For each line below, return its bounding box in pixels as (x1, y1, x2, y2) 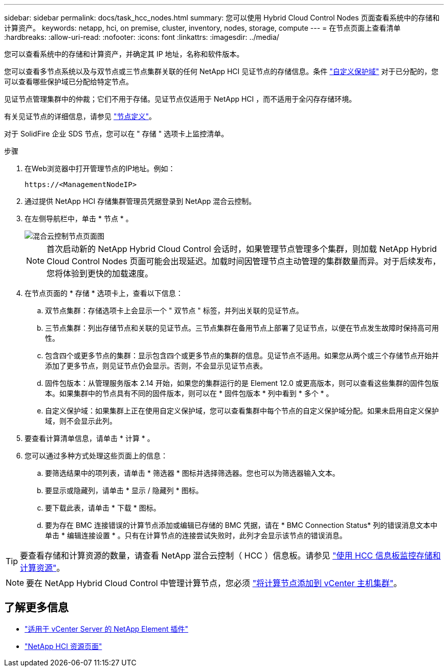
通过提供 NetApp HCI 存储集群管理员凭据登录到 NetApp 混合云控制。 (25, 197, 256, 205)
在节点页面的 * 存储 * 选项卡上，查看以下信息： (25, 289, 183, 297)
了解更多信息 (4, 601, 69, 614)
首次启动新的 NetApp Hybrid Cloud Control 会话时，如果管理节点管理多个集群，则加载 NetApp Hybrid (47, 244, 437, 254)
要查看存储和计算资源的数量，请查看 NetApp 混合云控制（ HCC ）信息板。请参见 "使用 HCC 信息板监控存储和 (20, 550, 441, 561)
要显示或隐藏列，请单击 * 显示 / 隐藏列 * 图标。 (45, 486, 203, 495)
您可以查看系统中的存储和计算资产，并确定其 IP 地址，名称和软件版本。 (4, 50, 244, 58)
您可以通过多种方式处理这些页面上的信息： (25, 451, 168, 460)
